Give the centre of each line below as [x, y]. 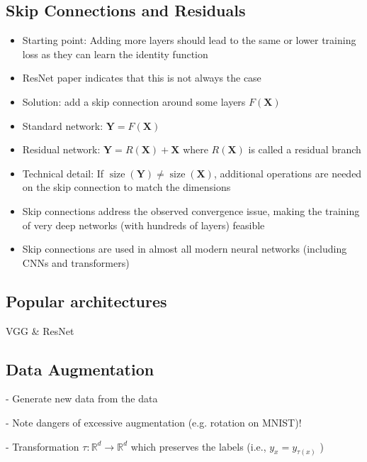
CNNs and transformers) [76, 262]
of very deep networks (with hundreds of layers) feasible [143, 225]
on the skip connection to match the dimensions [126, 187]
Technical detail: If [63, 173]
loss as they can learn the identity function [115, 54]
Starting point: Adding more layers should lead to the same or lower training [189, 40]
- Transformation [43, 446]
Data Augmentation [80, 369]
